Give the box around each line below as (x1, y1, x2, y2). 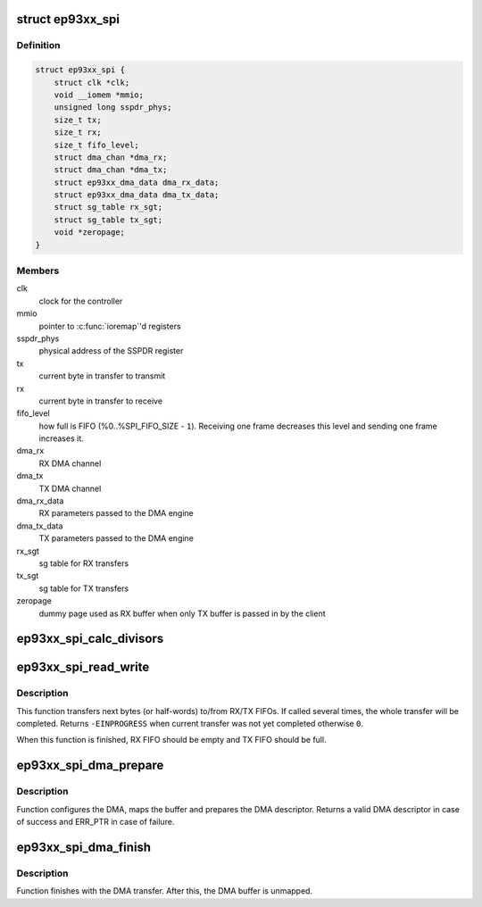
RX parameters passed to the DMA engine (38, 508, 194, 519)
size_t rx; (54, 128, 102, 137)
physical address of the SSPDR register (38, 345, 184, 356)
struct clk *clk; (54, 77, 130, 87)
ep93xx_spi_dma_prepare (16, 758, 164, 773)
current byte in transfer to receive (38, 395, 163, 406)
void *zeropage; (54, 228, 125, 237)
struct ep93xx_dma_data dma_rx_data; (54, 177, 220, 187)
